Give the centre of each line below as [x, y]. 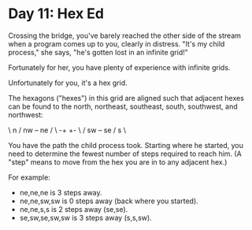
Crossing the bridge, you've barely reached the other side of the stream [125, 35]
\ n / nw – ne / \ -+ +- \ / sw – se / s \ [67, 130]
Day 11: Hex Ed [56, 14]
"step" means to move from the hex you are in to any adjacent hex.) [118, 161]
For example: [30, 177]
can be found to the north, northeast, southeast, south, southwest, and [123, 106]
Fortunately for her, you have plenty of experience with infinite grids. [119, 67]
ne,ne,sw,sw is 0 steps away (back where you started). [109, 201]
